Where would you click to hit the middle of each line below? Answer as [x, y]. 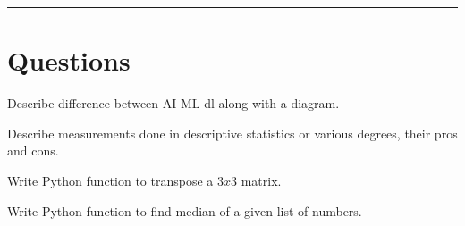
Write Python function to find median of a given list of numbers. [185, 210]
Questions [69, 60]
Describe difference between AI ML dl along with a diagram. [173, 103]
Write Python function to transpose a [110, 180]
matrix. [261, 180]
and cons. [33, 151]
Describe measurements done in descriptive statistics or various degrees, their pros [232, 133]
